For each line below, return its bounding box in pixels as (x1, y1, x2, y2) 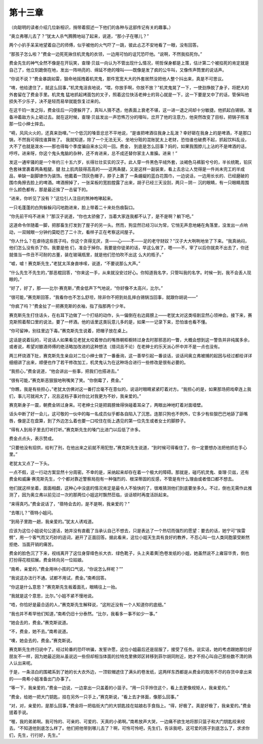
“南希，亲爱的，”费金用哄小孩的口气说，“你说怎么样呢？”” (9, 566, 123, 572)
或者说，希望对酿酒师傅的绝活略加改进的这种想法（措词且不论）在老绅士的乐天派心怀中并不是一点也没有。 (9, 344, 223, 350)
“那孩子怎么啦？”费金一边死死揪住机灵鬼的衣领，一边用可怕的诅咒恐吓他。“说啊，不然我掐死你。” (9, 51, 202, 57)
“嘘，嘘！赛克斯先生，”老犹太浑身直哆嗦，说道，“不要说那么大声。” (9, 260, 141, 266)
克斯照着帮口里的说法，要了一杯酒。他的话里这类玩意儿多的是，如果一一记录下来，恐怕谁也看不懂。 (9, 319, 209, 325)
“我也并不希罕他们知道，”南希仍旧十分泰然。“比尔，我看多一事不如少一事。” (9, 611, 158, 616)
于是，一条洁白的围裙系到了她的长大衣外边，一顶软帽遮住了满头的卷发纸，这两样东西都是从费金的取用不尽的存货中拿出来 (9, 669, 252, 675)
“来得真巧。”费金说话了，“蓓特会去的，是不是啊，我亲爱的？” (9, 501, 130, 506)
